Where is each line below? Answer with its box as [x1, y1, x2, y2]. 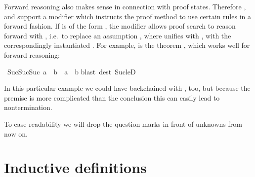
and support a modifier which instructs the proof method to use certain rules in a [4, 11, 251, 21]
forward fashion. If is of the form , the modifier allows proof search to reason [4, 21, 236, 31]
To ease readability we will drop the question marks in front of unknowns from [4, 118, 242, 129]
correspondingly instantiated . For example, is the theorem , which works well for [4, 40, 250, 50]
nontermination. [4, 102, 52, 112]
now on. [4, 128, 28, 139]
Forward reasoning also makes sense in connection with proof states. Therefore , [4, 1, 246, 11]
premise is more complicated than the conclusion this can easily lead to [4, 92, 220, 103]
